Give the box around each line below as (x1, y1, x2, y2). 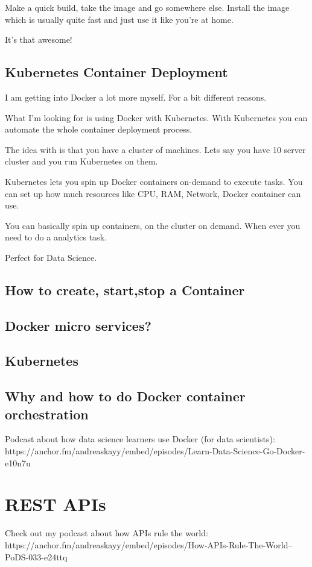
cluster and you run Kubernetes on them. (5, 155, 158, 168)
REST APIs (5, 492, 106, 516)
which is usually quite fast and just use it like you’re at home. (5, 13, 234, 25)
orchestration (5, 404, 89, 423)
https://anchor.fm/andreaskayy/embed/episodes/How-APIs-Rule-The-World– (5, 538, 293, 551)
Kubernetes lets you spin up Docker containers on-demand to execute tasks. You (5, 175, 303, 187)
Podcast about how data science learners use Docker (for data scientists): (5, 433, 275, 445)
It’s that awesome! (5, 33, 72, 46)
